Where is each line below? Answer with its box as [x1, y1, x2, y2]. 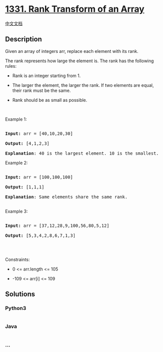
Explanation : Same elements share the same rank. [5, 194, 128, 200]
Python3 [5, 305, 26, 312]
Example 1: [5, 116, 27, 122]
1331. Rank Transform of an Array [5, 3, 145, 15]
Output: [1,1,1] [5, 184, 44, 190]
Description [5, 35, 42, 44]
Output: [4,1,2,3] [5, 140, 50, 146]
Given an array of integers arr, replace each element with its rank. [5, 48, 139, 54]
